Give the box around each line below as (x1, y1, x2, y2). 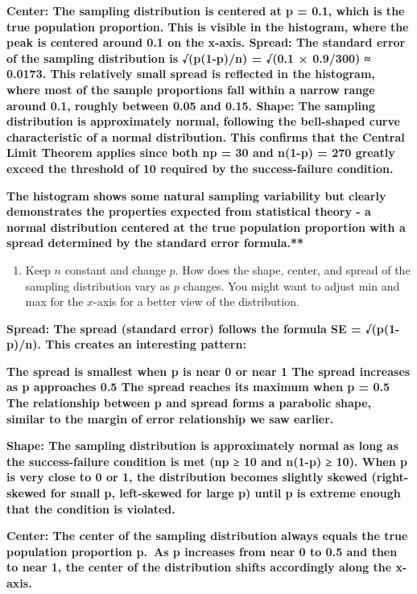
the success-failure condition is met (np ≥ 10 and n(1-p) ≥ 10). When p (6, 452, 407, 469)
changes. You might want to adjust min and (183, 277, 400, 294)
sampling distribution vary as (25, 277, 171, 294)
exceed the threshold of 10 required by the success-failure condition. (6, 159, 394, 176)
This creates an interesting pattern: (45, 336, 246, 353)
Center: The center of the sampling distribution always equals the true (6, 527, 408, 544)
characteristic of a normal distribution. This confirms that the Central (6, 128, 405, 145)
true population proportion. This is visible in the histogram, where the (6, 18, 409, 35)
